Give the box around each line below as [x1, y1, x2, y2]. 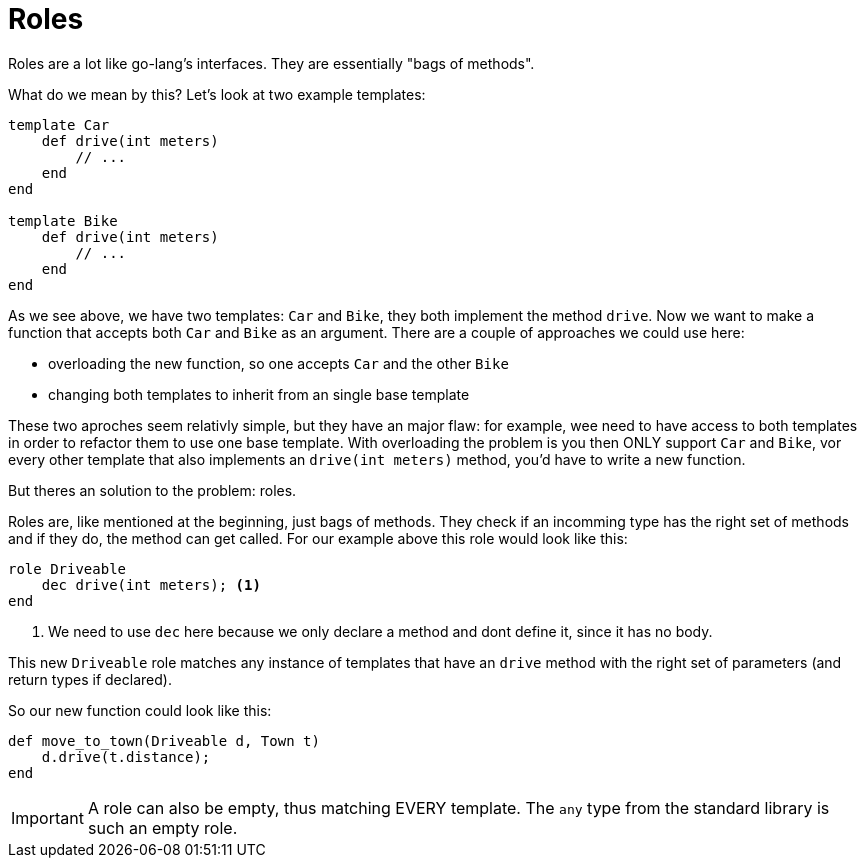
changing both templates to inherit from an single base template [48, 385, 470, 403]
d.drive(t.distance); [41, 748, 211, 765]
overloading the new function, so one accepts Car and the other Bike [48, 354, 509, 372]
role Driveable [8, 560, 127, 577]
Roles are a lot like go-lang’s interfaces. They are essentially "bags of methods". [8, 54, 535, 72]
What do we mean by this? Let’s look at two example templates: [8, 85, 426, 103]
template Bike [8, 212, 118, 229]
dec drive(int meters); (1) [41, 576, 261, 593]
